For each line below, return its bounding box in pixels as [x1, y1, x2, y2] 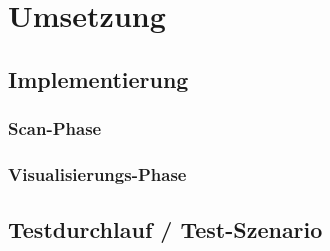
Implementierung [8, 63, 189, 94]
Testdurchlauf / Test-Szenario [8, 214, 323, 245]
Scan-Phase [8, 116, 102, 141]
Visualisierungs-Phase [8, 161, 187, 186]
